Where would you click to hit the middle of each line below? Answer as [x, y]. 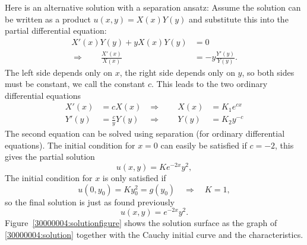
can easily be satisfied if [204, 145]
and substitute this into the [238, 19]
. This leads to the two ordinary [209, 84]
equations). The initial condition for [70, 145]
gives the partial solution [50, 157]
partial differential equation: [56, 30]
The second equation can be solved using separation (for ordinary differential [145, 133]
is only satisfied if [134, 178]
